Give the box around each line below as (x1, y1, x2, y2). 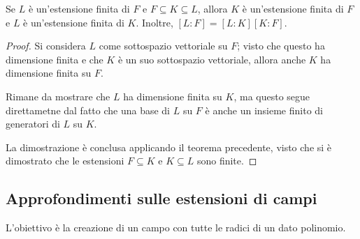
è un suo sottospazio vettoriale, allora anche (117, 52, 306, 66)
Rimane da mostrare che (6, 88, 110, 103)
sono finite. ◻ (196, 153, 257, 168)
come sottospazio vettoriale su (99, 38, 228, 53)
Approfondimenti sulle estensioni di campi (6, 187, 317, 209)
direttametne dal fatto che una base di (6, 102, 171, 117)
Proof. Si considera (6, 38, 86, 53)
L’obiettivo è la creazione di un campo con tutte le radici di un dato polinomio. (6, 220, 346, 235)
